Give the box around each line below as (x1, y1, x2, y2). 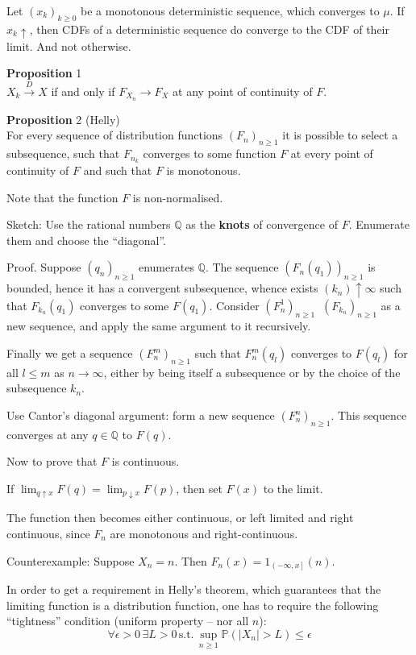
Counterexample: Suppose (6, 552, 135, 569)
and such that (83, 161, 152, 178)
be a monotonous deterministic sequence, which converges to (81, 2, 380, 19)
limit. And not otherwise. (6, 37, 131, 54)
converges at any (6, 425, 89, 442)
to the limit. (263, 479, 323, 496)
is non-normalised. (132, 189, 223, 205)
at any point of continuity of (173, 82, 313, 99)
